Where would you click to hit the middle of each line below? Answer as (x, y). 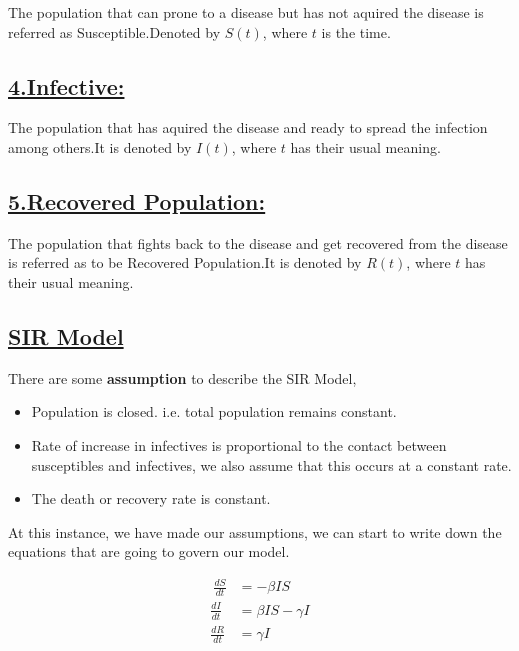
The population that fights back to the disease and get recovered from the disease (258, 242)
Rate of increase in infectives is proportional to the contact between (239, 444)
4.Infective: (66, 85)
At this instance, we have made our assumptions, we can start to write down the (255, 531)
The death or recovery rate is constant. (151, 498)
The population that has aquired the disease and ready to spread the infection (248, 127)
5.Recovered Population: (137, 200)
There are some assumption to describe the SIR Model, (182, 377)
